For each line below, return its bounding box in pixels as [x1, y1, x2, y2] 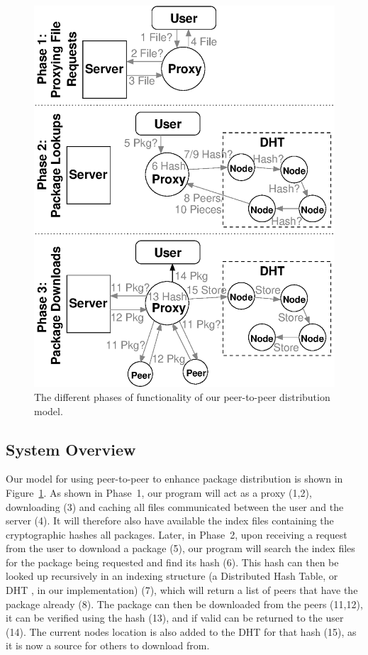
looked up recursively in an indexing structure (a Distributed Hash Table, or [6, 568, 338, 583]
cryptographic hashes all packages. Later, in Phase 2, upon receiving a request [6, 527, 347, 541]
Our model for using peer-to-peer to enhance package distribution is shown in [6, 471, 343, 486]
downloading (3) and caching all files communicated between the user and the [6, 499, 344, 514]
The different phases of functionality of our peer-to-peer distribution [34, 389, 330, 404]
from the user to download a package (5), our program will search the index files [6, 541, 355, 556]
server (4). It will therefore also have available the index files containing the [6, 513, 334, 528]
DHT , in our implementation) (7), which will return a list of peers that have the [6, 583, 358, 598]
